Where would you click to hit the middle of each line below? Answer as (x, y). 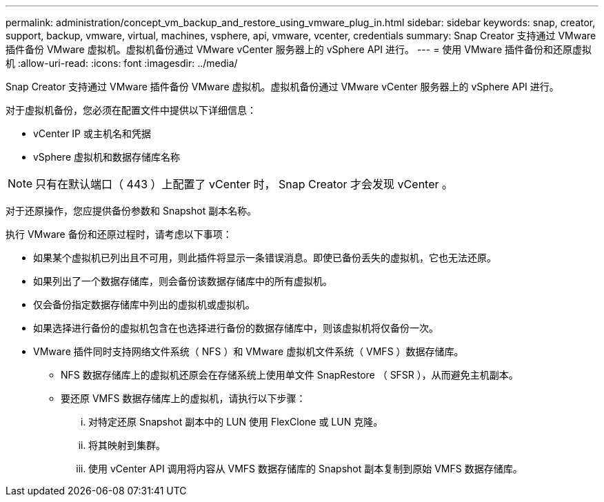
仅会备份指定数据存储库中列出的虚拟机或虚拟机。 (144, 304)
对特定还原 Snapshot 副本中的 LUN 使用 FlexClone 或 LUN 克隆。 (236, 422)
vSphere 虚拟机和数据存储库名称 (107, 157)
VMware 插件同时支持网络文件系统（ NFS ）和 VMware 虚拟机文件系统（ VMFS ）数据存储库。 (249, 351)
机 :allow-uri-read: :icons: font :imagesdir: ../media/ (122, 63)
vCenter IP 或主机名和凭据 (92, 133)
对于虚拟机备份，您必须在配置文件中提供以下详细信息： (131, 110)
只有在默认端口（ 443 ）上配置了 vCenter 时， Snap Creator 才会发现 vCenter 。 (244, 184)
